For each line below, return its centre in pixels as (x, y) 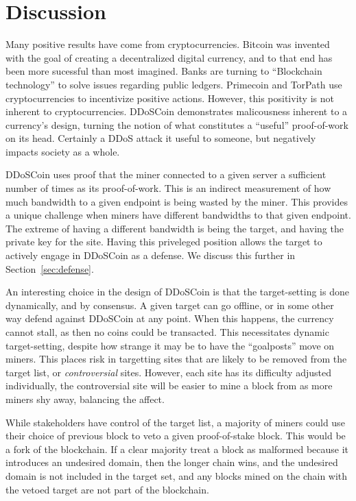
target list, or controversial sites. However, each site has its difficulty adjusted (168, 372)
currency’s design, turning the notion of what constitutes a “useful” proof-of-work (177, 124)
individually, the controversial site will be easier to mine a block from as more (169, 386)
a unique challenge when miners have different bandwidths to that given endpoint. (178, 215)
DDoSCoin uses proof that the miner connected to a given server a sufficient (166, 174)
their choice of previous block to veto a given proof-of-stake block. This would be (176, 436)
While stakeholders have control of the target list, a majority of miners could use (175, 422)
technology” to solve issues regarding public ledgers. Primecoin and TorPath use (174, 84)
